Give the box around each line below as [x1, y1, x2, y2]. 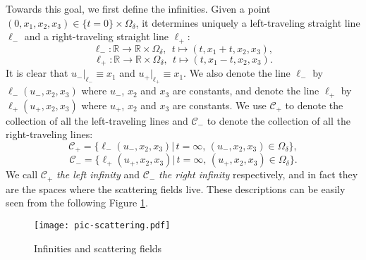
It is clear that [6, 66, 68, 80]
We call [6, 167, 38, 182]
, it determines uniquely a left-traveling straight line [135, 15, 360, 30]
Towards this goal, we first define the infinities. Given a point [6, 1, 271, 16]
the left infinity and [56, 167, 140, 182]
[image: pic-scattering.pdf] [34, 221, 171, 231]
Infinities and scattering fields [34, 240, 162, 255]
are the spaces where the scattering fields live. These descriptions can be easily [6, 181, 346, 196]
